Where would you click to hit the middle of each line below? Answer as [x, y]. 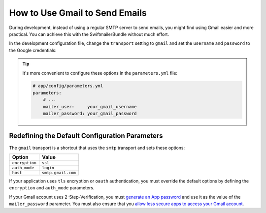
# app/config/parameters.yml [68, 86]
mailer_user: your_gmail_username [90, 106]
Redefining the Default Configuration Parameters [86, 136]
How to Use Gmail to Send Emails [78, 13]
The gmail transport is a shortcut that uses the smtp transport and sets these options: [97, 148]
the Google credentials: [33, 50]
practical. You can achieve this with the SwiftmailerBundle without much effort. [89, 34]
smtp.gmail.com [59, 172]
